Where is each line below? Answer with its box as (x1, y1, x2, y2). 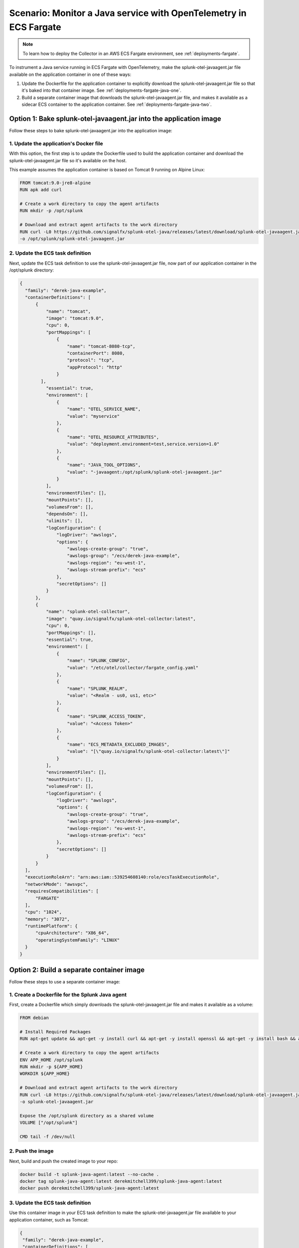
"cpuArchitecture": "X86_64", (35, 930, 110, 936)
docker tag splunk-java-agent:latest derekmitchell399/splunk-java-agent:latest (19, 1179, 222, 1184)
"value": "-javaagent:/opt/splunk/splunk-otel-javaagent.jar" (67, 469, 222, 475)
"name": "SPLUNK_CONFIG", (67, 658, 131, 663)
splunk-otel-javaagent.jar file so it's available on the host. (9, 157, 127, 163)
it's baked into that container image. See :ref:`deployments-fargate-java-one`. (21, 87, 181, 93)
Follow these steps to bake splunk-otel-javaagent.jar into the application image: (9, 127, 172, 133)
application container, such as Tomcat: (9, 1217, 89, 1223)
